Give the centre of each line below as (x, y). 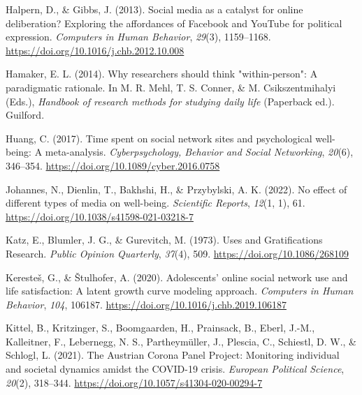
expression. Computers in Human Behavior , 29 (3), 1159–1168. (138, 37)
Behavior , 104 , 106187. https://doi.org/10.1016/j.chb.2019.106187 (146, 304)
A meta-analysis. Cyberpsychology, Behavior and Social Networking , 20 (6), (194, 152)
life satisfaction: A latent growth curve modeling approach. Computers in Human (180, 291)
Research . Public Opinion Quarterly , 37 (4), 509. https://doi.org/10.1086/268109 (178, 253)
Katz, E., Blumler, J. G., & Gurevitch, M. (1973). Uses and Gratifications (164, 240)
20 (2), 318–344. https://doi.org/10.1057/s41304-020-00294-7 (134, 382)
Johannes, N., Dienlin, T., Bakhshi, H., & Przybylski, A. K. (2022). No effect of (176, 189)
